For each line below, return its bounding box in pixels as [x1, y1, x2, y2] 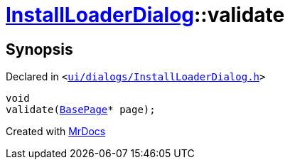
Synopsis [6, 40, 73, 58]
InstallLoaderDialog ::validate [6, 3, 285, 27]
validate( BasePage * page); [6, 104, 156, 116]
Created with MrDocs [6, 125, 106, 138]
